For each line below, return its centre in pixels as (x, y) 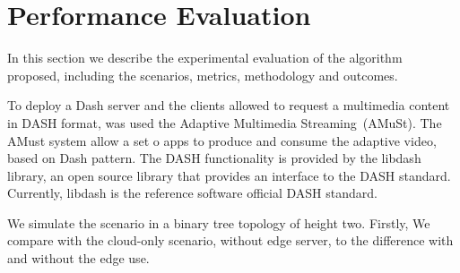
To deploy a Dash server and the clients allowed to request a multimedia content (229, 105)
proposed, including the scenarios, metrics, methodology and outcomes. (203, 75)
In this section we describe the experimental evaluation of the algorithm (205, 58)
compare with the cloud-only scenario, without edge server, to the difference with (230, 240)
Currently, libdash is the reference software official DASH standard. (192, 193)
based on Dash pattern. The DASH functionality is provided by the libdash (214, 158)
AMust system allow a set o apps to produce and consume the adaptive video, (222, 140)
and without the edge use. (78, 258)
